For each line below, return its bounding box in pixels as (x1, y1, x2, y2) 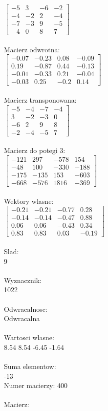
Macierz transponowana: (4, 95, 77, 105)
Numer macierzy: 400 (4, 380, 67, 390)
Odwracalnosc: (4, 303, 47, 314)
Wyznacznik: (4, 275, 42, 285)
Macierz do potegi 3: (4, 145, 65, 155)
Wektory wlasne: (4, 195, 54, 206)
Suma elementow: (4, 361, 56, 371)
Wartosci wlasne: (4, 332, 54, 343)
